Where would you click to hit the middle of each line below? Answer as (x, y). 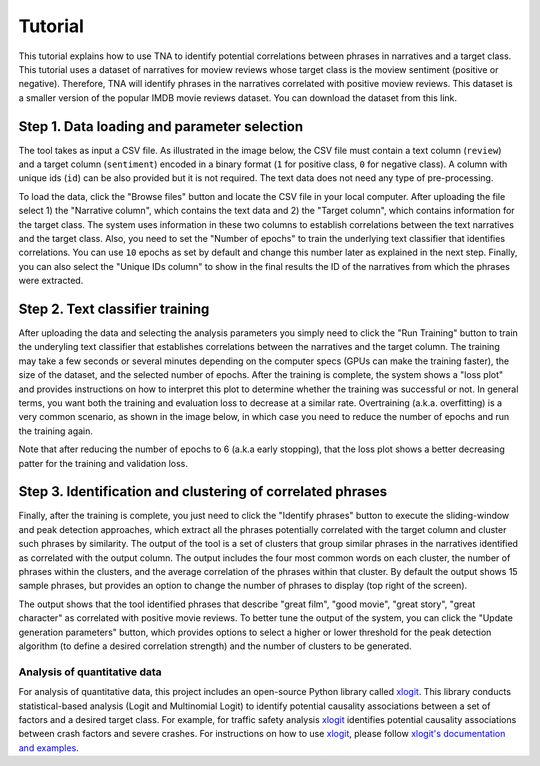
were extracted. (51, 281)
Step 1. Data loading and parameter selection (161, 126)
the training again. (56, 431)
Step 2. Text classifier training (114, 308)
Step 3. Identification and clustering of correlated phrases (203, 491)
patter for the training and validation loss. (103, 463)
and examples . (48, 747)
